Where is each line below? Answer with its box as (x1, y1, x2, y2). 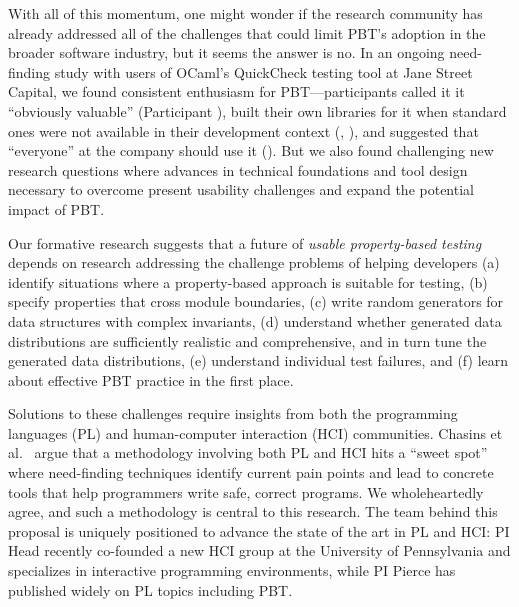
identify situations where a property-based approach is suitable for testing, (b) (8, 271, 488, 292)
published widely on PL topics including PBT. (8, 579, 293, 600)
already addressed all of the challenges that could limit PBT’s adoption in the (8, 22, 486, 43)
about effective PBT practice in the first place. (8, 369, 294, 390)
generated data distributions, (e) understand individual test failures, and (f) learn (8, 350, 509, 371)
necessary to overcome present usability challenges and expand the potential (8, 179, 474, 200)
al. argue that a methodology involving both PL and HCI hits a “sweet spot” (8, 442, 488, 463)
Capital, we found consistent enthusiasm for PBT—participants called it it (8, 81, 465, 102)
